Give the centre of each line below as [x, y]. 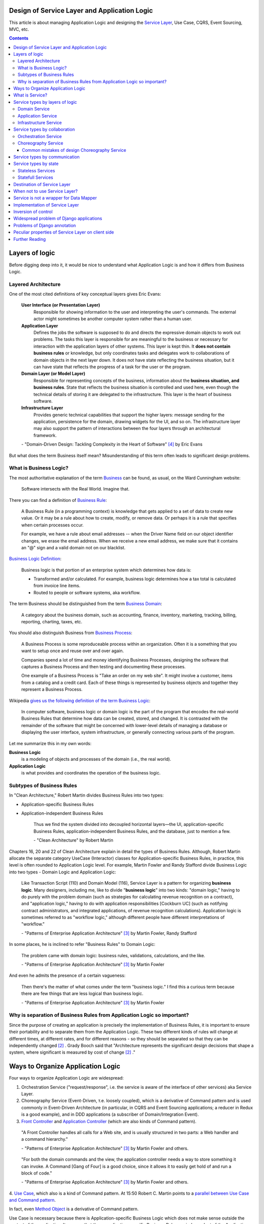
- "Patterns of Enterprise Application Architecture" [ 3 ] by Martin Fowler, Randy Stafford [109, 933]
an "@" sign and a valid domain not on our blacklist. [73, 547]
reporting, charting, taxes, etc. [52, 622]
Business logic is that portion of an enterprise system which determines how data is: [106, 570]
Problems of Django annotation [45, 225]
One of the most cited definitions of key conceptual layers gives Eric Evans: [85, 294]
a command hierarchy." [45, 1139]
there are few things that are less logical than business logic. [82, 993]
